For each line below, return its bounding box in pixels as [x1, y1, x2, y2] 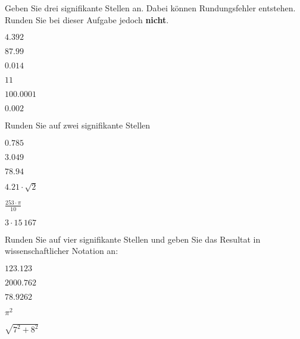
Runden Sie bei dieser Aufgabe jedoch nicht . [5, 13, 169, 26]
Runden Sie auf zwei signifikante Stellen [5, 119, 151, 131]
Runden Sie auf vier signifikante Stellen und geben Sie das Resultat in [5, 233, 261, 245]
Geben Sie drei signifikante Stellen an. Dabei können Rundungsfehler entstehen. [5, 2, 296, 14]
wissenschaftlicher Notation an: [5, 244, 118, 257]
